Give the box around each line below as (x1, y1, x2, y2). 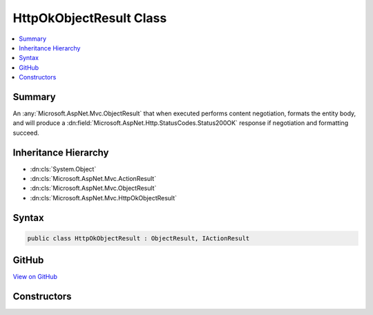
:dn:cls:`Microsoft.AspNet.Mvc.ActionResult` (30, 175, 157, 183)
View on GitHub (12, 273, 58, 281)
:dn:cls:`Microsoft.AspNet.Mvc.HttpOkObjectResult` (30, 193, 178, 202)
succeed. (12, 128, 39, 137)
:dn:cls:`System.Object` (30, 164, 97, 173)
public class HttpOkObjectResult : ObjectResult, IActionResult (27, 234, 250, 242)
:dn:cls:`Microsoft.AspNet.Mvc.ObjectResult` (30, 184, 157, 193)
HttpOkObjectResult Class (12, 10, 167, 26)
